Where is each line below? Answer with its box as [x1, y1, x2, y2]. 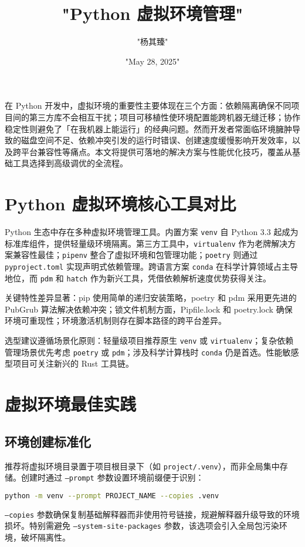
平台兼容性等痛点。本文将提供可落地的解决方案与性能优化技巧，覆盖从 [21, 145, 292, 157]
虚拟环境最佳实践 [5, 392, 137, 416]
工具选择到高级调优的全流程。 [12, 157, 128, 169]
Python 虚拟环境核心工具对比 [5, 192, 236, 216]
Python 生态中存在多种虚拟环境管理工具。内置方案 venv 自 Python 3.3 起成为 [5, 226, 299, 237]
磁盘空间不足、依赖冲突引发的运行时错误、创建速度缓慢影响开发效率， [21, 134, 292, 146]
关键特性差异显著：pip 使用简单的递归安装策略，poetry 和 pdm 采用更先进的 [5, 291, 297, 304]
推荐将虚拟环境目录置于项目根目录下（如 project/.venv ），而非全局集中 [5, 459, 280, 472]
